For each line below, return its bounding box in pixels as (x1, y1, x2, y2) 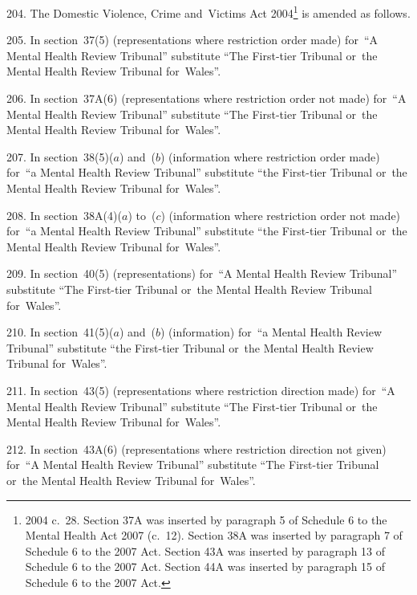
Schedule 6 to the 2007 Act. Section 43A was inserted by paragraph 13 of (25, 542, 386, 559)
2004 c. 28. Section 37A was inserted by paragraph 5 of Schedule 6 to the (25, 511, 387, 528)
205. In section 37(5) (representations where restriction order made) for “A (6, 31, 378, 48)
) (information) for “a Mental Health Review (160, 324, 383, 340)
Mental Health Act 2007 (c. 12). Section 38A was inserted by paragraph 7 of (25, 527, 403, 544)
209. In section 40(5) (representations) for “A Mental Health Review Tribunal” (6, 265, 398, 282)
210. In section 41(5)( (6, 324, 114, 340)
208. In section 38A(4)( (6, 206, 122, 223)
